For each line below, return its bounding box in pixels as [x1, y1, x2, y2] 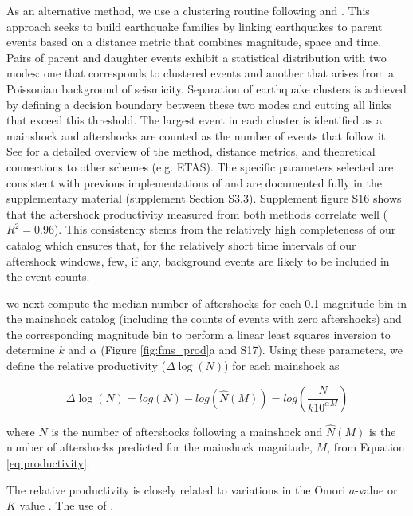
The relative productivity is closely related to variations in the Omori [6, 481, 346, 498]
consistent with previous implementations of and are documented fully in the [6, 174, 382, 191]
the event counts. [6, 268, 90, 285]
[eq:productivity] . [6, 455, 90, 471]
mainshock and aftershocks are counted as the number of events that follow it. [6, 127, 389, 144]
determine [6, 341, 55, 358]
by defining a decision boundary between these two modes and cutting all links [6, 96, 391, 112]
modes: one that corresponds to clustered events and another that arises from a [6, 65, 395, 81]
